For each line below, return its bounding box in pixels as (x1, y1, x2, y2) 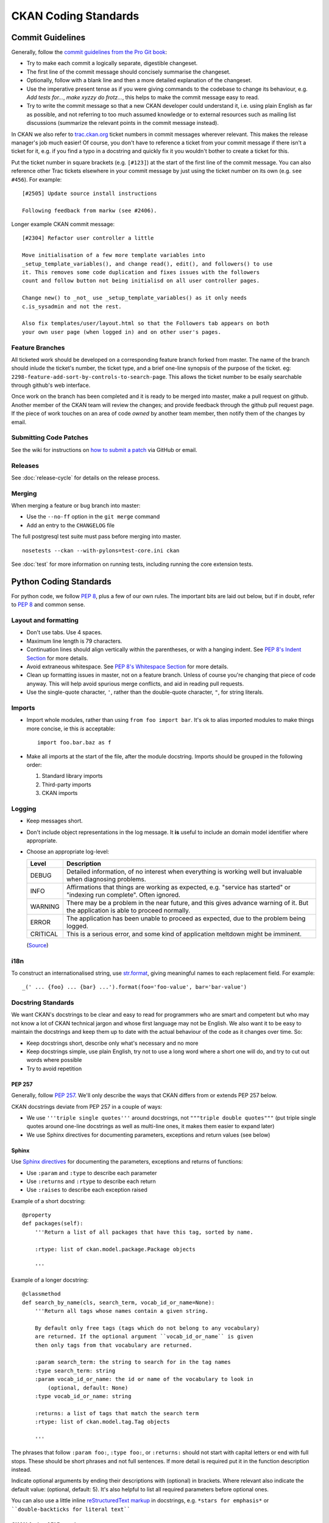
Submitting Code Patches (11, 433, 88, 442)
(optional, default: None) (48, 1384, 129, 1391)
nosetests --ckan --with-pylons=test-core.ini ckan (22, 547, 180, 554)
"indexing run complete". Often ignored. (66, 890, 181, 899)
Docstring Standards (11, 998, 74, 1007)
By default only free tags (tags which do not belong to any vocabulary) (34, 1324, 260, 1331)
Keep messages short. (26, 817, 83, 825)
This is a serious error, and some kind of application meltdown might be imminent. (66, 930, 302, 938)
